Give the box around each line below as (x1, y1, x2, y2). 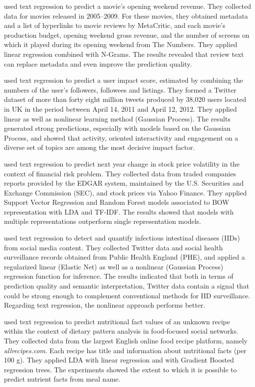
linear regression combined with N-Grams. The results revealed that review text (4, 48, 244, 59)
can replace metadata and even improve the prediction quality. (4, 58, 192, 69)
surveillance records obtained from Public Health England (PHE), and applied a (4, 252, 245, 262)
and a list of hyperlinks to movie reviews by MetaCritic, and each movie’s (4, 20, 226, 30)
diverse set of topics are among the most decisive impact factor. (4, 142, 195, 152)
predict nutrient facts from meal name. (4, 374, 121, 384)
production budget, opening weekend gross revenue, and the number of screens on (4, 29, 250, 40)
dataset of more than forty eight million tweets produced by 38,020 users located (4, 94, 246, 104)
